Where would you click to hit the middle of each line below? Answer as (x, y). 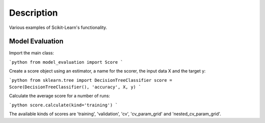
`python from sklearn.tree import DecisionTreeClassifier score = (91, 80)
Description (34, 13)
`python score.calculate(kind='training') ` (64, 105)
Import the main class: (31, 53)
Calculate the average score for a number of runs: (60, 96)
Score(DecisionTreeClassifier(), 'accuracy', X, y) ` (75, 87)
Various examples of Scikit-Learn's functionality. (58, 27)
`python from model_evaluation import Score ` (66, 62)
